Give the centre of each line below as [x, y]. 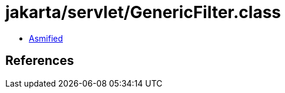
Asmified [46, 38]
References [40, 61]
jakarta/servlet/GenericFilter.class [143, 12]
